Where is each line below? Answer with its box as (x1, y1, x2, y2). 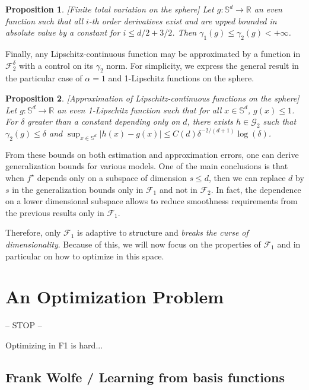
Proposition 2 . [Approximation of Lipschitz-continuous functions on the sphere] (5, 91, 300, 104)
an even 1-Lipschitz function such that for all (57, 103, 222, 116)
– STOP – (5, 319, 42, 331)
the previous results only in (5, 206, 104, 218)
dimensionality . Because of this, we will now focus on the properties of (5, 237, 261, 250)
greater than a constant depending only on (27, 115, 180, 128)
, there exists (187, 115, 234, 128)
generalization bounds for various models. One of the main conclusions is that (5, 160, 288, 172)
